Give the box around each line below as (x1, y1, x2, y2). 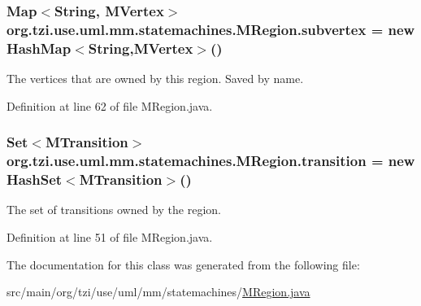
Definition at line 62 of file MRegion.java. (7, 97, 213, 114)
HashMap (7, 37, 72, 58)
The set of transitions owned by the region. (7, 201, 221, 218)
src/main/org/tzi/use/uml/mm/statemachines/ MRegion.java (7, 283, 310, 300)
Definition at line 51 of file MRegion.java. (7, 228, 213, 245)
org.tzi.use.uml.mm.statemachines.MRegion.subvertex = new (7, 19, 415, 39)
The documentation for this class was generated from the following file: (7, 256, 360, 273)
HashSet (7, 169, 63, 190)
